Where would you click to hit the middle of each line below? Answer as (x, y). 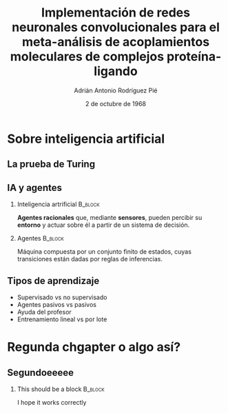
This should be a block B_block (61, 389)
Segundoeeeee (41, 373)
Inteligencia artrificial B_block (58, 204)
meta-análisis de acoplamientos (116, 42)
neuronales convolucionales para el (116, 27)
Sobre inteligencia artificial (86, 139)
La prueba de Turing (51, 164)
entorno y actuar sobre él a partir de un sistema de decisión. (103, 225)
